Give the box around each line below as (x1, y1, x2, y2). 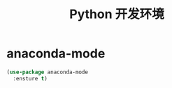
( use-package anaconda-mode (6, 69, 89, 76)
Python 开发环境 (69, 6, 165, 22)
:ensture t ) (13, 75, 48, 82)
